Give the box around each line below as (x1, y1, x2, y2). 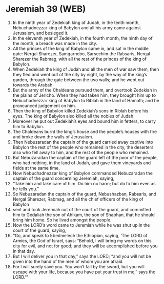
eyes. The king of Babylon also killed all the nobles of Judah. (12, 113, 135, 119)
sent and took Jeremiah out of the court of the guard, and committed (12, 206, 151, 212)
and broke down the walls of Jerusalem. (12, 133, 93, 140)
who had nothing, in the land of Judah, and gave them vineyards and (12, 160, 151, 166)
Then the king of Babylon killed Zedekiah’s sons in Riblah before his (12, 108, 148, 113)
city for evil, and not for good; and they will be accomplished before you (12, 243, 158, 249)
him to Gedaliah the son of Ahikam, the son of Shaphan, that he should (12, 212, 155, 218)
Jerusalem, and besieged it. (12, 30, 69, 36)
